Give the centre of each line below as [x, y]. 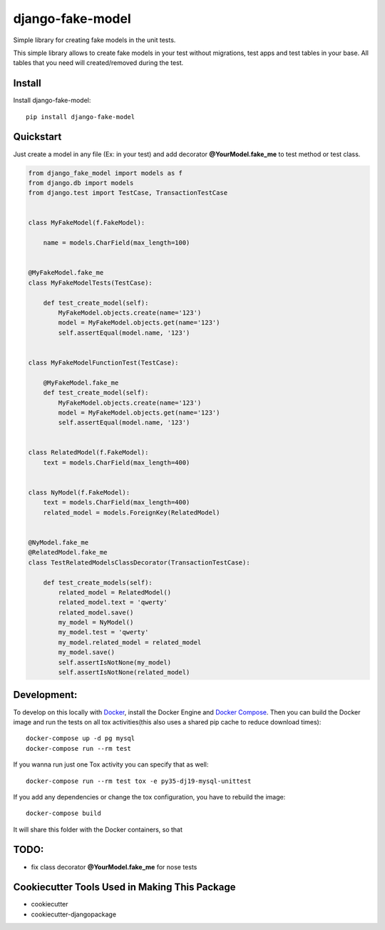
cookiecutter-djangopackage [74, 914]
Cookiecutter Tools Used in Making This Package [124, 888]
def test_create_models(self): [98, 582]
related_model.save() [96, 612]
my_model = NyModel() [96, 622]
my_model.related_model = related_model [130, 642]
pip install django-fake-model [81, 117]
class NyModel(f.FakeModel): [79, 493]
